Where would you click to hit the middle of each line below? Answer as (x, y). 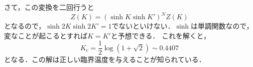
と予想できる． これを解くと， (161, 35)
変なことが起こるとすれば (46, 35)
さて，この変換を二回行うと (49, 7)
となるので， (25, 26)
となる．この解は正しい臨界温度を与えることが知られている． (105, 59)
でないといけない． (143, 26)
